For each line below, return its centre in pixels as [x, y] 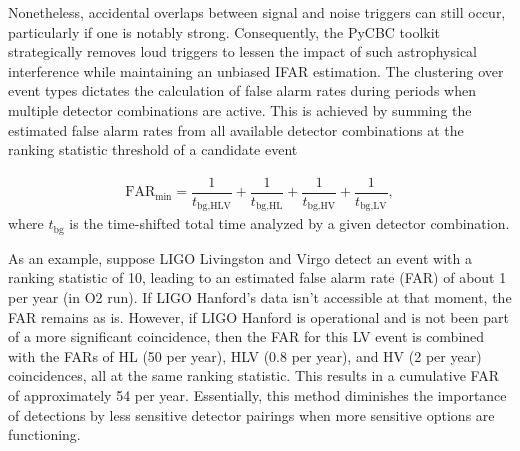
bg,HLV [214, 206]
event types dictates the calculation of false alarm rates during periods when [242, 90]
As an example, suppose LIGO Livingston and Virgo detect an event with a [240, 257]
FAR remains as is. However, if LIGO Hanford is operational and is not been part [258, 316]
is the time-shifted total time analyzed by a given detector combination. [289, 223]
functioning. [44, 434]
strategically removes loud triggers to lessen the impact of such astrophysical [242, 51]
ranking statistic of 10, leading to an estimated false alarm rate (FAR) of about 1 [257, 277]
